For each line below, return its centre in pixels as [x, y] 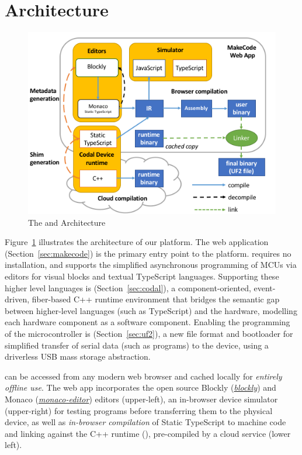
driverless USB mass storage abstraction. [78, 356]
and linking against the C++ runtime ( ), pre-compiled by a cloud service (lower [148, 433]
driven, [17, 299]
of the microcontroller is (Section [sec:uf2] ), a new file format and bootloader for [149, 333]
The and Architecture [67, 222]
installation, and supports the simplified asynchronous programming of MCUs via [151, 265]
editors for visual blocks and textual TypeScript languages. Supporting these [142, 276]
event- [265, 287]
